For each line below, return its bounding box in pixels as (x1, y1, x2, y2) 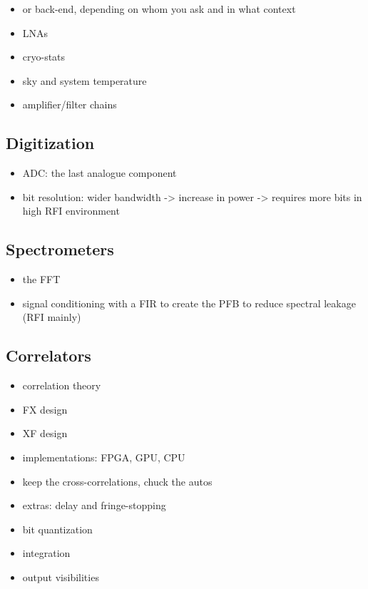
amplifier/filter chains (22, 97, 117, 112)
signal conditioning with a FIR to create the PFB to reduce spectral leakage (22, 295, 356, 310)
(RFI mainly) (22, 309, 81, 324)
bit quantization (22, 521, 93, 536)
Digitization (6, 132, 95, 154)
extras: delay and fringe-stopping (22, 498, 166, 513)
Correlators (6, 344, 91, 367)
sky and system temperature (22, 73, 147, 88)
